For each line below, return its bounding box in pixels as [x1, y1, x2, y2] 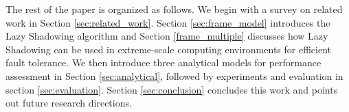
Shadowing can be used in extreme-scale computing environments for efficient [5, 42, 331, 56]
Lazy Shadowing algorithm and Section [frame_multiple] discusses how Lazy [5, 29, 328, 43]
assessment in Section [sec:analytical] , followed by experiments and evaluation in [5, 68, 344, 83]
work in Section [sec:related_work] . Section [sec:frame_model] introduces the [5, 15, 330, 29]
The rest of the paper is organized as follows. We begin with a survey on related [5, 2, 343, 16]
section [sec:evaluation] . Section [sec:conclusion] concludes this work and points [5, 82, 338, 96]
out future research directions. [5, 96, 132, 110]
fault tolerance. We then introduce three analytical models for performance [5, 55, 322, 70]
